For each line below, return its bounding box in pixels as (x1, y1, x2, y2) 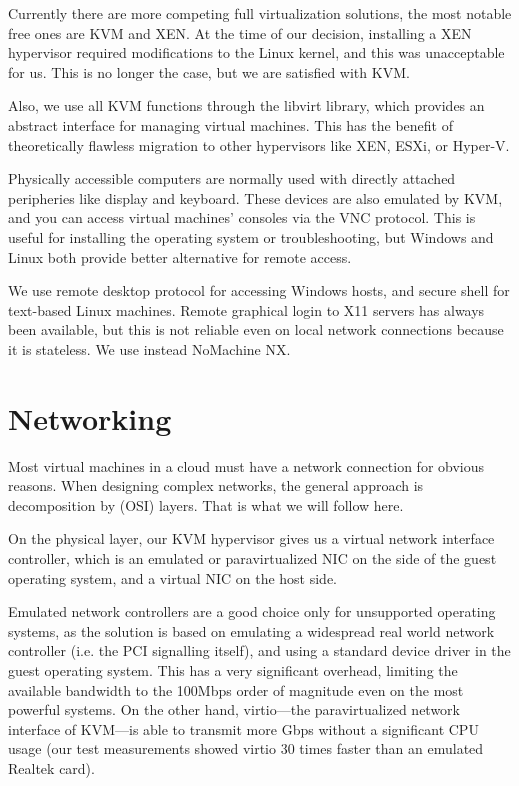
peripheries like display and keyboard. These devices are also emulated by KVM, (8, 187, 503, 208)
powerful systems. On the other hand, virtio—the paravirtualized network (8, 699, 461, 720)
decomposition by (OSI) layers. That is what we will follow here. (8, 494, 404, 515)
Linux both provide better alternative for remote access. (8, 246, 352, 267)
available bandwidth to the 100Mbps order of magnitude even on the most (8, 679, 464, 700)
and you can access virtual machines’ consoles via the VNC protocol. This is (8, 207, 476, 228)
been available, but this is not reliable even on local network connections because (8, 319, 504, 340)
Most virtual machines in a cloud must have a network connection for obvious (8, 455, 485, 476)
